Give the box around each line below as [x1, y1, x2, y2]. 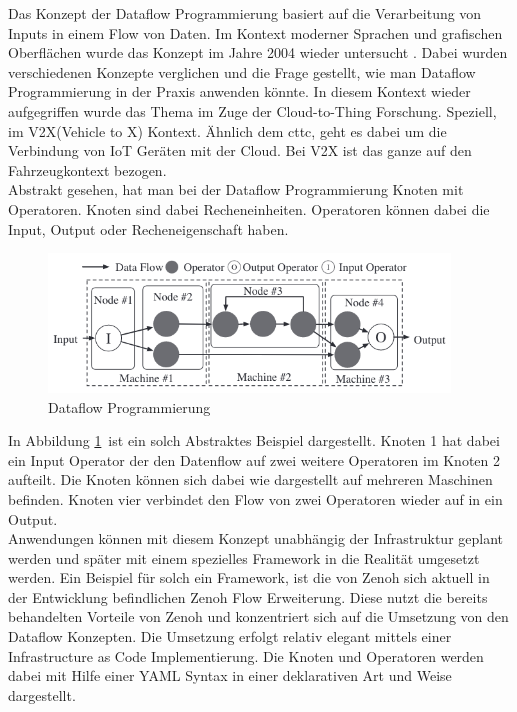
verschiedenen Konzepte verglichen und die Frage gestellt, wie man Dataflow [8, 61, 476, 82]
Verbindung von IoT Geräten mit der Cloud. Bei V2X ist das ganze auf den [8, 140, 472, 161]
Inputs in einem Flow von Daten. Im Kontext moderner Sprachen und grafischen [8, 22, 503, 43]
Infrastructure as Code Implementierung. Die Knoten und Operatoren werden [8, 645, 484, 666]
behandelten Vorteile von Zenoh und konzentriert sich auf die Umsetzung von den [8, 606, 509, 627]
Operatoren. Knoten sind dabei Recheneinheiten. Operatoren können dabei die [8, 198, 490, 219]
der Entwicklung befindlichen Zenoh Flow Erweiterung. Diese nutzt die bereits [8, 586, 488, 607]
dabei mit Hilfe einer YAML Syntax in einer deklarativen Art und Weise [8, 665, 452, 686]
